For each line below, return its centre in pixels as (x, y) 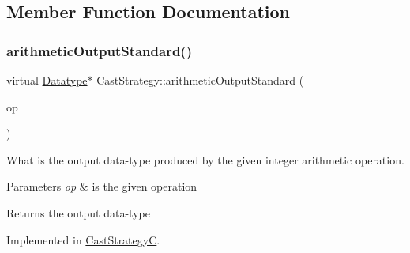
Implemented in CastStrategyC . (83, 239)
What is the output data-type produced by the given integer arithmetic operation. (205, 159)
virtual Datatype (47, 80)
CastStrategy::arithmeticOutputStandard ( (200, 80)
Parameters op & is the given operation (102, 186)
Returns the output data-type (78, 212)
